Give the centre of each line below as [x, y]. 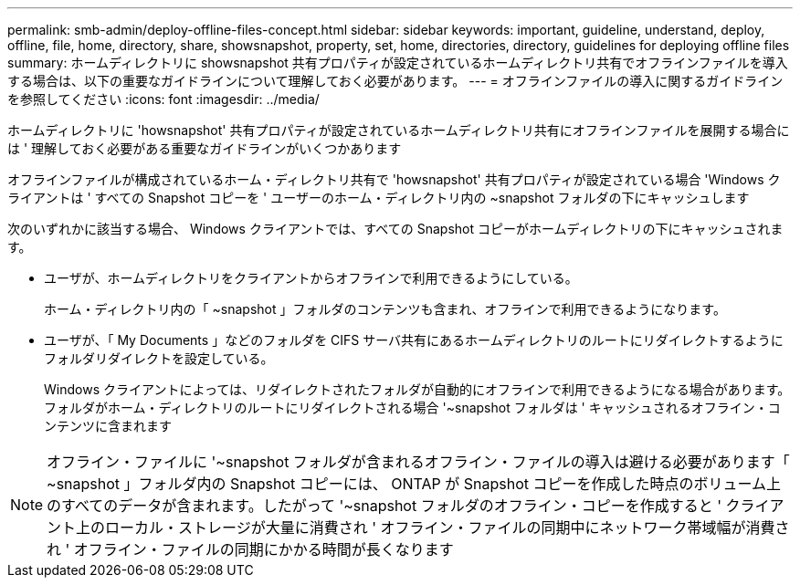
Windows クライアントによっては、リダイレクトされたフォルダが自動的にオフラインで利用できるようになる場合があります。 [417, 389]
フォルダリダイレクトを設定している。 [159, 358]
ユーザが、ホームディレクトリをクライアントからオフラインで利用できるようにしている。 [311, 278]
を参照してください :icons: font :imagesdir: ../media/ [163, 99]
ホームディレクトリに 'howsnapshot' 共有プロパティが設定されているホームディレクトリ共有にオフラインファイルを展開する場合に [399, 130]
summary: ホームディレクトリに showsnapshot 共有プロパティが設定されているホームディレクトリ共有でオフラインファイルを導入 [398, 63]
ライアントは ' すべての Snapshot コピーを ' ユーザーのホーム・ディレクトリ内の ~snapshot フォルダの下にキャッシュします [379, 198]
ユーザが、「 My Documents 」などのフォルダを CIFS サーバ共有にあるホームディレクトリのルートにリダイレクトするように [414, 340]
